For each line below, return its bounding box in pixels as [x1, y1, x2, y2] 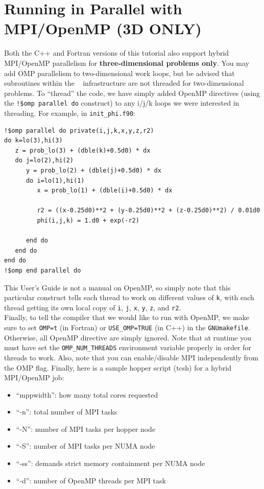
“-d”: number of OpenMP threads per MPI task [16, 475, 166, 485]
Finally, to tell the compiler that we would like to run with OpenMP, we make [4, 312, 249, 323]
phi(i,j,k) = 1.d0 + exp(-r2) [37, 216, 139, 224]
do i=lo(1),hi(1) [26, 177, 85, 184]
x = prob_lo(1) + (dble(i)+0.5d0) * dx [37, 187, 173, 194]
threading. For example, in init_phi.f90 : [4, 107, 135, 118]
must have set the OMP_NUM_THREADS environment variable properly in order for [4, 342, 251, 353]
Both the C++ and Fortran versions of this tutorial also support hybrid [4, 47, 229, 58]
